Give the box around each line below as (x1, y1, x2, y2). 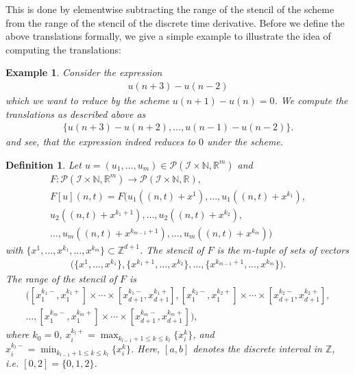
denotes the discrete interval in (193, 341, 322, 356)
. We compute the (274, 93, 348, 107)
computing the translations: (5, 42, 121, 56)
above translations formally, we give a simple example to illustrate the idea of (5, 29, 331, 43)
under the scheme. (207, 134, 284, 149)
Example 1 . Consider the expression (5, 65, 162, 80)
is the (217, 242, 240, 256)
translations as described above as (5, 106, 146, 121)
